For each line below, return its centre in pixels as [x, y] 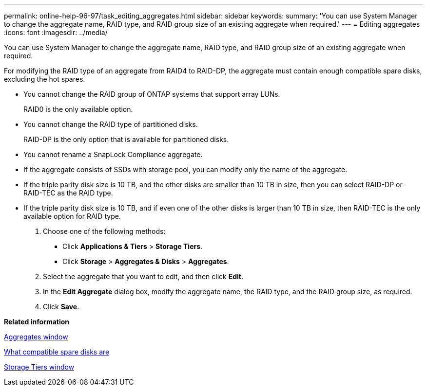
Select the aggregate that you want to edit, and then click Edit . [143, 276]
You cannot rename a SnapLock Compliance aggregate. [113, 154]
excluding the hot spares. [45, 79]
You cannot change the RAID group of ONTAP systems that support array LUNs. [152, 94]
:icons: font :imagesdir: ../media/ [56, 32]
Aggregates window [36, 337]
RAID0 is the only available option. [78, 109]
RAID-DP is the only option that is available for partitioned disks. [126, 139]
